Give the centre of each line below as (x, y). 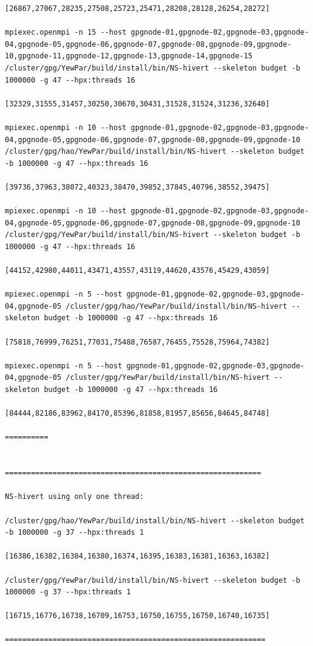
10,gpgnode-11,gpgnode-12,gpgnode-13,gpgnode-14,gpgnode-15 (129, 56)
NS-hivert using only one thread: (75, 497)
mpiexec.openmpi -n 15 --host (66, 33)
